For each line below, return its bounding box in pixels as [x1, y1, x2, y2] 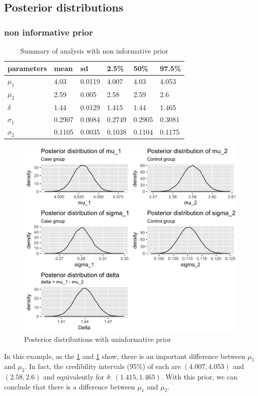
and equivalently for [43, 371, 104, 382]
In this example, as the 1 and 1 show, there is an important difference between [4, 350, 245, 361]
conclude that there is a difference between [4, 381, 135, 391]
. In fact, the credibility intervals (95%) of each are [25, 361, 181, 371]
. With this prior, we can [161, 371, 237, 382]
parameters [8, 63, 47, 73]
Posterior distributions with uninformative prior [24, 333, 171, 344]
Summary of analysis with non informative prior [20, 46, 168, 56]
